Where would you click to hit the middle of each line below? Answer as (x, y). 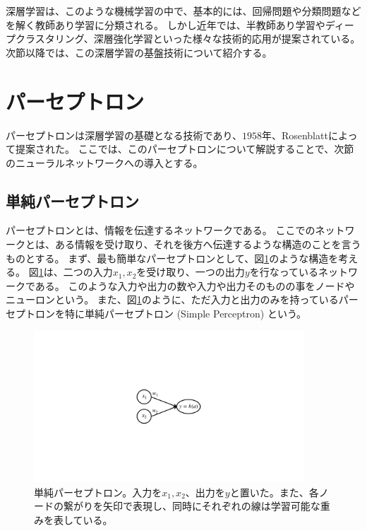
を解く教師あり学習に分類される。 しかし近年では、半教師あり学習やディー (180, 24)
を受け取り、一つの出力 (191, 272)
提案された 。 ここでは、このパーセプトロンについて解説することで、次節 (185, 149)
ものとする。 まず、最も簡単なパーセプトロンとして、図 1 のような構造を (172, 258)
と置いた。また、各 (274, 492)
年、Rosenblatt (295, 135)
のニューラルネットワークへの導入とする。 (104, 162)
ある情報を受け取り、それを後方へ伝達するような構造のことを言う (208, 244)
